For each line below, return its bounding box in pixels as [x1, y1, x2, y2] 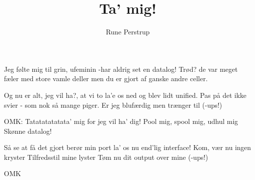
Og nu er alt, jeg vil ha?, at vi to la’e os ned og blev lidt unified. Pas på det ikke [4, 90, 247, 100]
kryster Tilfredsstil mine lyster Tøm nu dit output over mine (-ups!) [4, 151, 208, 162]
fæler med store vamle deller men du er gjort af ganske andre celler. [4, 73, 208, 84]
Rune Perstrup [106, 27, 150, 37]
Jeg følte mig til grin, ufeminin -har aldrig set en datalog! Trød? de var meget [4, 63, 238, 74]
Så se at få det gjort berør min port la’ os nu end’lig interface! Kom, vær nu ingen [4, 142, 251, 152]
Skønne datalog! [4, 125, 52, 136]
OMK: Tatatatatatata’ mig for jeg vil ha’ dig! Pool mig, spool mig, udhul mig [4, 116, 238, 126]
